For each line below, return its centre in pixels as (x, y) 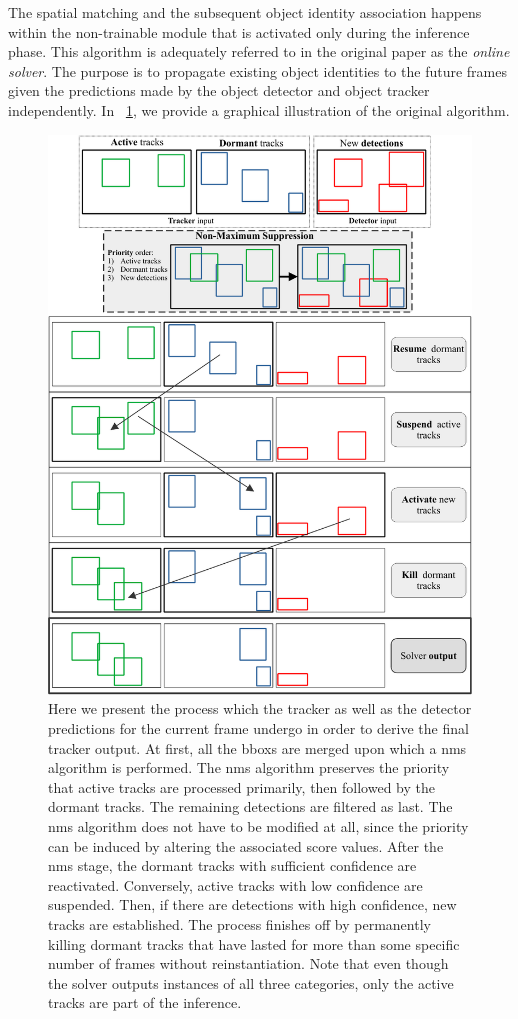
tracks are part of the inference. (145, 1002)
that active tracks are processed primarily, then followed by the (241, 786)
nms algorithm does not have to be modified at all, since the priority (258, 825)
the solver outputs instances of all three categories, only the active (251, 982)
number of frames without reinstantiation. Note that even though (248, 963)
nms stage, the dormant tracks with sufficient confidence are (232, 865)
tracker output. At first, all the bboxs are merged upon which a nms (257, 747)
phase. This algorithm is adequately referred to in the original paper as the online (259, 51)
